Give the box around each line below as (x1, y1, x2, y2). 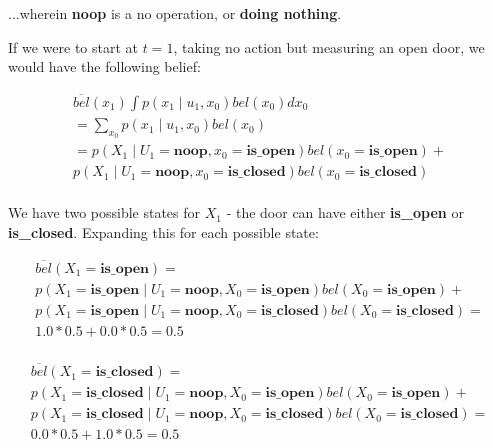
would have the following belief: (8, 56, 201, 77)
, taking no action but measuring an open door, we (173, 36, 485, 57)
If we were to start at (8, 36, 139, 57)
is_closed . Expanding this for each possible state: (8, 221, 319, 242)
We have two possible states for (8, 202, 201, 223)
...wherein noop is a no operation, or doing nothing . (8, 3, 342, 23)
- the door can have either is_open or (226, 202, 464, 223)
